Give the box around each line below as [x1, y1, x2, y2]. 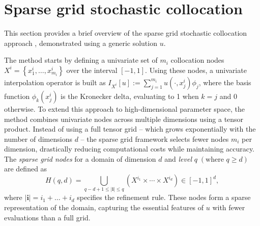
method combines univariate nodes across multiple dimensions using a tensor [4, 113, 244, 124]
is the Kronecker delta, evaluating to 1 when [61, 90, 199, 101]
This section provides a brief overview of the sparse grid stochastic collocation [4, 28, 247, 38]
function [4, 90, 30, 101]
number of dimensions [4, 133, 72, 144]
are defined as [4, 163, 47, 174]
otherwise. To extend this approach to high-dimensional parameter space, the [4, 103, 245, 114]
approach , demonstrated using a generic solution [4, 37, 157, 48]
